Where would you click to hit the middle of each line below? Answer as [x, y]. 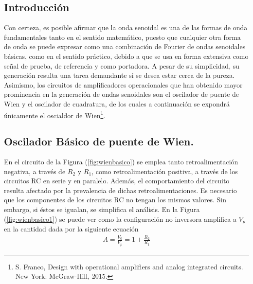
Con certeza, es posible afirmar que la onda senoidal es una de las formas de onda [126, 27]
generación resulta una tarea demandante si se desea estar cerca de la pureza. [119, 75]
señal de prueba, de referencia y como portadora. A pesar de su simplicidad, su [122, 65]
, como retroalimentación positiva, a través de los [165, 171]
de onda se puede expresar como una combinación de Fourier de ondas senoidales [125, 46]
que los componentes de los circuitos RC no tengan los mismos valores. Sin [115, 200]
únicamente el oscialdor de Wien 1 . [55, 114]
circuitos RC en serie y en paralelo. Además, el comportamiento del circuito [117, 181]
